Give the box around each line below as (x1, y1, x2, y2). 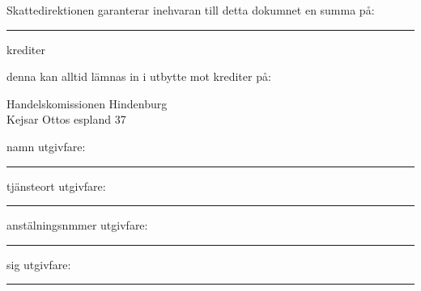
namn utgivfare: (6, 137, 86, 154)
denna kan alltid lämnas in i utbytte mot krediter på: (6, 68, 271, 85)
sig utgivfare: (6, 255, 71, 272)
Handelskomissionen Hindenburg (6, 95, 168, 112)
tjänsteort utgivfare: (6, 177, 106, 194)
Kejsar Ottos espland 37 (6, 111, 126, 128)
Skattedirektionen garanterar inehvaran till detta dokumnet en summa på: (6, 2, 375, 18)
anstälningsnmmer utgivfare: (6, 217, 148, 234)
